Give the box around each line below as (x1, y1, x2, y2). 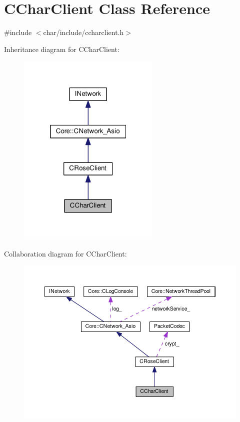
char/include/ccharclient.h (43, 27, 124, 37)
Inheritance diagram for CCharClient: (4, 43, 119, 54)
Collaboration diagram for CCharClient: (4, 248, 127, 258)
